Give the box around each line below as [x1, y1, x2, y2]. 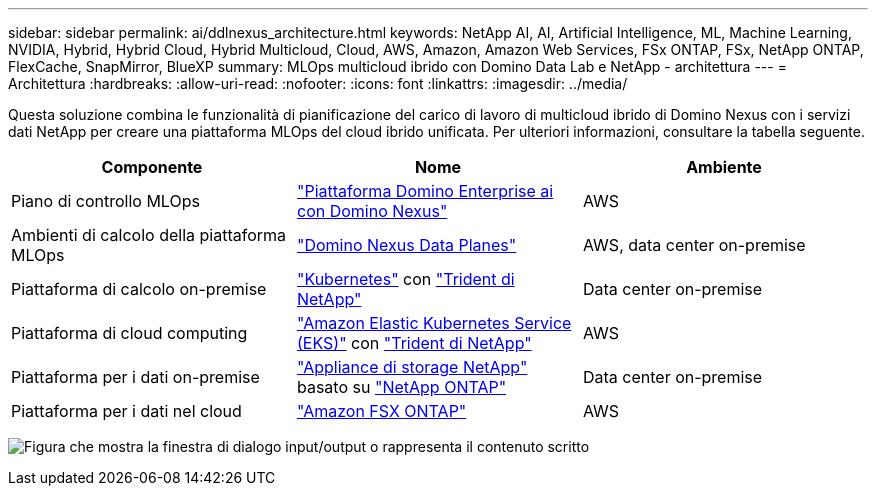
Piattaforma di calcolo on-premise [11, 279, 267, 299]
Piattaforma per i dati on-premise [11, 367, 260, 387]
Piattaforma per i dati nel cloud [11, 401, 242, 421]
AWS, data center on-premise [582, 235, 806, 255]
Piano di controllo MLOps [11, 191, 200, 211]
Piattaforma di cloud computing [11, 323, 248, 343]
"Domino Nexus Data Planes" [296, 235, 517, 255]
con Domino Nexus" [296, 201, 448, 221]
